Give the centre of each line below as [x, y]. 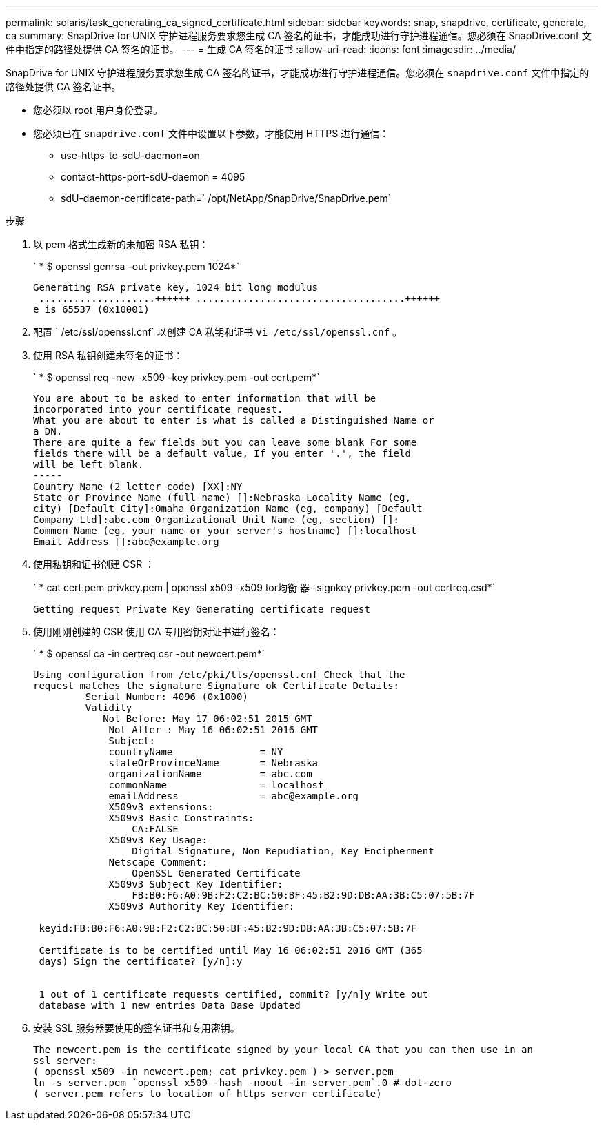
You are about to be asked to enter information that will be [205, 398]
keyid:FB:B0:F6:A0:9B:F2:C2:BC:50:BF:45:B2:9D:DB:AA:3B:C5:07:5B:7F [228, 928]
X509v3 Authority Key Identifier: [202, 906]
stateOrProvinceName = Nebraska [213, 763]
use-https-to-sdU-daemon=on [130, 155]
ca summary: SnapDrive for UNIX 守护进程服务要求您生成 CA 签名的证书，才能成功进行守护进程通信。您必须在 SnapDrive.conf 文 [299, 35]
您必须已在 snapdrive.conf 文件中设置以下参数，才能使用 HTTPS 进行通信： [211, 133]
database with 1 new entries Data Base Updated [170, 1005]
